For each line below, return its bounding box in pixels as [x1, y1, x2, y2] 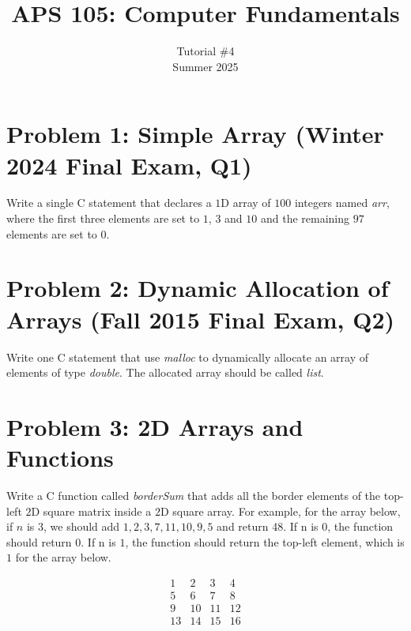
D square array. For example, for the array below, [160, 502, 401, 519]
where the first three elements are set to [6, 210, 200, 227]
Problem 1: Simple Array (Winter [6, 118, 384, 150]
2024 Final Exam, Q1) [6, 148, 252, 181]
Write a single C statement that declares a [6, 194, 212, 211]
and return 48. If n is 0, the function [217, 518, 394, 535]
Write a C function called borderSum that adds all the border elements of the [6, 487, 381, 504]
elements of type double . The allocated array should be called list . [6, 364, 324, 381]
